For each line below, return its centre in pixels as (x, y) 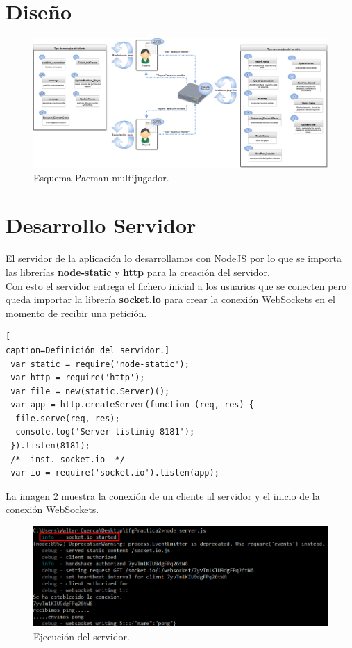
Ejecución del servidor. (82, 636)
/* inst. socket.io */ (68, 459)
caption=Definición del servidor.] (88, 350)
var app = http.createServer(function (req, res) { (132, 405)
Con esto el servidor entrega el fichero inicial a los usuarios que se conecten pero (176, 285)
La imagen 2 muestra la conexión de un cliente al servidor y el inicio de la (163, 495)
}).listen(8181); (50, 446)
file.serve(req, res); (68, 418)
